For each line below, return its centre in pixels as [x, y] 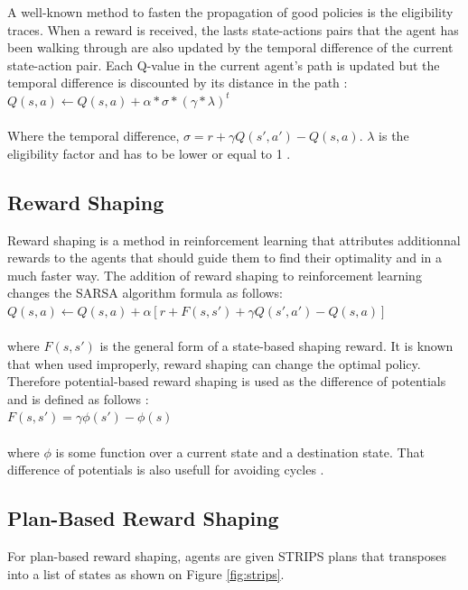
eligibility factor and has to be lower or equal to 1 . [149, 153]
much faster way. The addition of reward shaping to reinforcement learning [215, 275]
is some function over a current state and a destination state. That [240, 452]
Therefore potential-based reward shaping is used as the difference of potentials [227, 381]
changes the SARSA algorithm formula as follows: [145, 293]
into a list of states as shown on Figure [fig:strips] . [146, 573]
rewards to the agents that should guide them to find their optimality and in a [225, 258]
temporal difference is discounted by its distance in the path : [178, 83]
